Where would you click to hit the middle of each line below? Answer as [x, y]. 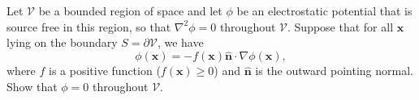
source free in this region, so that [89, 26]
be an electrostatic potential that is [324, 11]
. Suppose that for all [341, 26]
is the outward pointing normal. [334, 71]
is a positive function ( [105, 71]
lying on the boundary [62, 42]
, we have [180, 42]
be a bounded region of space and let [130, 11]
